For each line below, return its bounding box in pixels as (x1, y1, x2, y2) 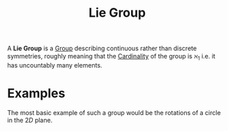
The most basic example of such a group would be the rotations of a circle (7, 108, 221, 116)
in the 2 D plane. (7, 116, 53, 124)
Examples (7, 86, 66, 102)
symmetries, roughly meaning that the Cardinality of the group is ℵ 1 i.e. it (7, 52, 216, 62)
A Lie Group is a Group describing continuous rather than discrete (7, 44, 197, 53)
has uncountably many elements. (7, 61, 102, 69)
